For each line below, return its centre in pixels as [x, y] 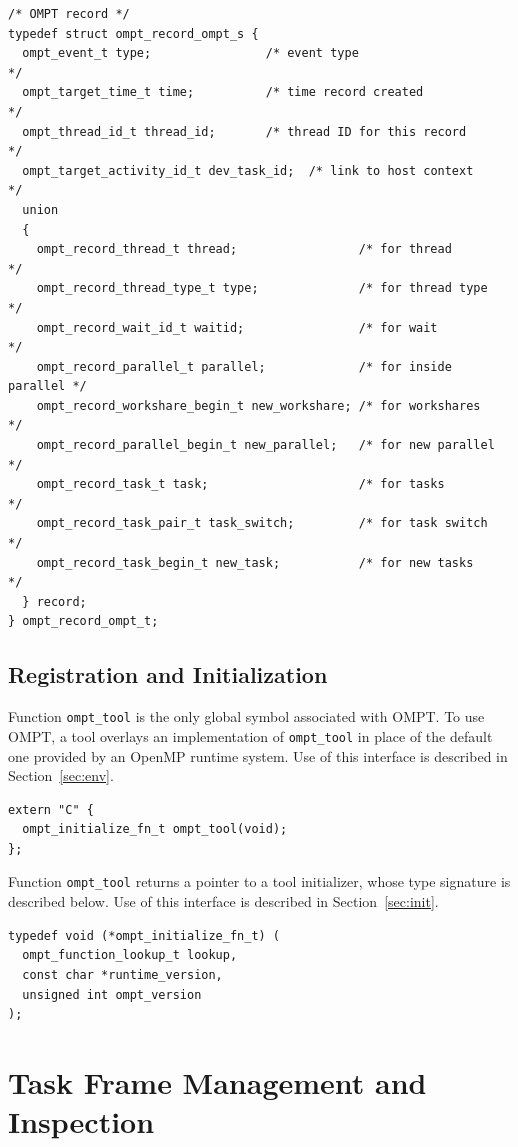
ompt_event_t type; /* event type [190, 53]
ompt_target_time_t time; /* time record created [223, 92]
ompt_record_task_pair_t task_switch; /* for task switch [262, 523]
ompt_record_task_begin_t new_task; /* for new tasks [255, 562]
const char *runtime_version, [122, 974]
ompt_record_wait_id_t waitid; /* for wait [237, 327]
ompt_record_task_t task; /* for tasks [240, 484]
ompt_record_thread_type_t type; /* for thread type [262, 288]
